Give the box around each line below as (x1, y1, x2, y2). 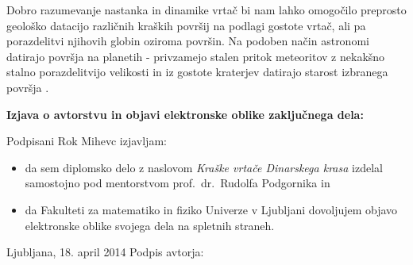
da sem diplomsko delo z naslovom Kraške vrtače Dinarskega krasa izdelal (25, 159, 383, 175)
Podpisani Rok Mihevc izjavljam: (6, 132, 167, 149)
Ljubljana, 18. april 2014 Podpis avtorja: (6, 244, 204, 260)
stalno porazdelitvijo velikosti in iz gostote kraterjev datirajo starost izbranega (6, 63, 388, 80)
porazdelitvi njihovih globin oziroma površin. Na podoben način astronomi (6, 33, 369, 49)
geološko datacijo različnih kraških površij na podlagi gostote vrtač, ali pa (6, 17, 366, 33)
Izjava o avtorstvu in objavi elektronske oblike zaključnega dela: (6, 106, 364, 122)
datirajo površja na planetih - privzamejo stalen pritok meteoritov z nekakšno (6, 48, 385, 64)
